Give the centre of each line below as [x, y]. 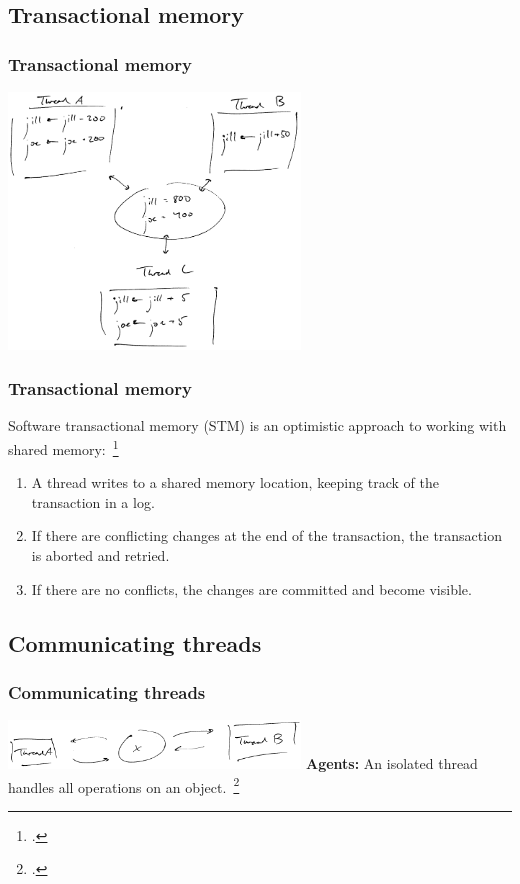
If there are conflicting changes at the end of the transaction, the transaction [266, 535]
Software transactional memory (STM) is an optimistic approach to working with [257, 425]
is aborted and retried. [100, 555]
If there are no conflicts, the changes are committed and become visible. [251, 588]
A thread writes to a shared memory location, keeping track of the [235, 482]
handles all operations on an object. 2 [124, 785]
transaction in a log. [93, 501]
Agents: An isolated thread [392, 763]
